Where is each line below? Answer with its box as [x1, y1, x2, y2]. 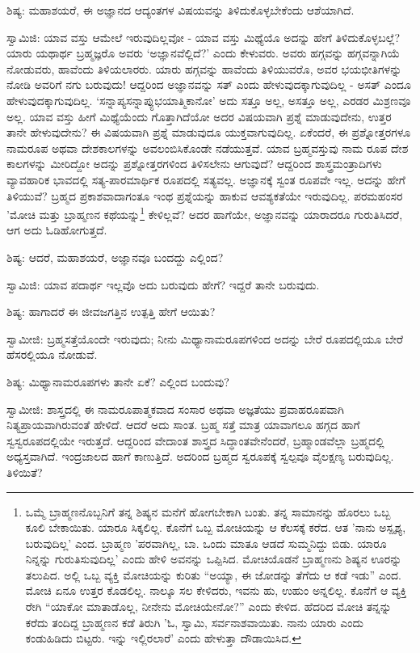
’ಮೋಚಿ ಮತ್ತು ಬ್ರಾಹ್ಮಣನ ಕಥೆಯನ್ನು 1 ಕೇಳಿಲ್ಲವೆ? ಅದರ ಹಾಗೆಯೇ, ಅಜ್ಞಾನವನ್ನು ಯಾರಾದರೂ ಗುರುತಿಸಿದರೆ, [6, 204, 403, 222]
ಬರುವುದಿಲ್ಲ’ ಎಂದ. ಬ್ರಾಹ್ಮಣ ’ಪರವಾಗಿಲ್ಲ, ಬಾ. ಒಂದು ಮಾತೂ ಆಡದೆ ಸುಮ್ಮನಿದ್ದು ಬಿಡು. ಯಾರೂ [25, 534, 387, 551]
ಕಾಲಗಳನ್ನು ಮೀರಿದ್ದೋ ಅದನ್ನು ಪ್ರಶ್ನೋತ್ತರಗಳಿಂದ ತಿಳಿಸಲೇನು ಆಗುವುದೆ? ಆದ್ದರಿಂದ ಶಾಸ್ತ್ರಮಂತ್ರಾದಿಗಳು [6, 155, 382, 172]
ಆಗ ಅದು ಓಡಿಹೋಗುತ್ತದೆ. [6, 221, 107, 238]
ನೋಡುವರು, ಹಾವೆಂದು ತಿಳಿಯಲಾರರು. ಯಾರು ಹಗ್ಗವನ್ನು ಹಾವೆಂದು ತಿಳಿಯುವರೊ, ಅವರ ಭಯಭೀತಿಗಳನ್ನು [6, 60, 402, 77]
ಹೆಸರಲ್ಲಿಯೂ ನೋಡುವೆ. [6, 346, 98, 363]
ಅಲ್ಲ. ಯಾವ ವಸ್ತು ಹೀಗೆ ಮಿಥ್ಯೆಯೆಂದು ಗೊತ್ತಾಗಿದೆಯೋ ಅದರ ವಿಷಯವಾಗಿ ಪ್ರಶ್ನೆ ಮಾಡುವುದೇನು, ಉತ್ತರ [6, 107, 392, 124]
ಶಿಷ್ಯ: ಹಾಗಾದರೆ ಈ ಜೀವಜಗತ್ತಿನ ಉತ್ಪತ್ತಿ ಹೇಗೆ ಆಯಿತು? [6, 303, 216, 320]
